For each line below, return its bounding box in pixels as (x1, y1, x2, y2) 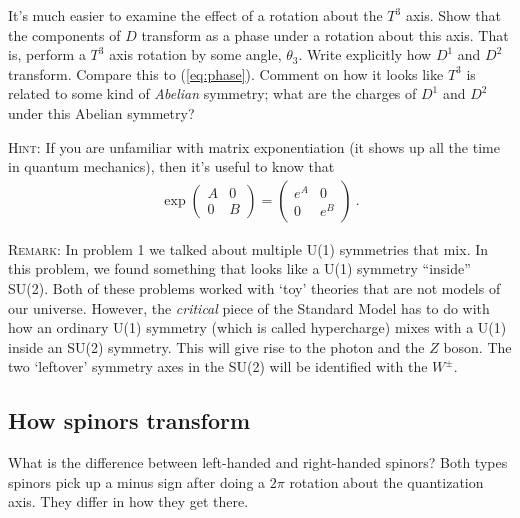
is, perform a (8, 44, 86, 65)
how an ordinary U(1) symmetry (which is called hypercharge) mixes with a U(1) (8, 317, 507, 338)
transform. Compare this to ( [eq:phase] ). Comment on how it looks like (8, 63, 444, 84)
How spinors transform (8, 405, 251, 436)
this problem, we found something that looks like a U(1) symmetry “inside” (8, 258, 471, 279)
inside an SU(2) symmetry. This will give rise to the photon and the (8, 336, 425, 357)
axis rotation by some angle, (109, 44, 282, 65)
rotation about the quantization (289, 471, 484, 492)
